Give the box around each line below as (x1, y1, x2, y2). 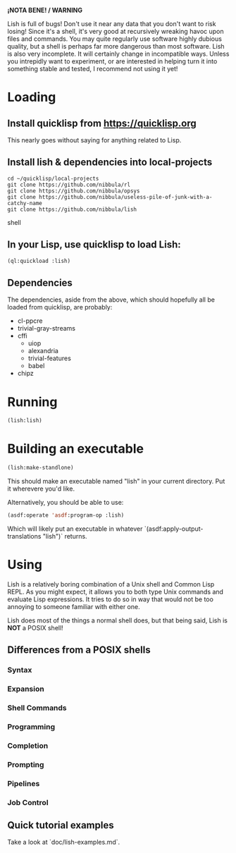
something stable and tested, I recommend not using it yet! (7, 65, 178, 73)
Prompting (7, 759, 44, 769)
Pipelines (7, 778, 40, 788)
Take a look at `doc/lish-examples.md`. (7, 838, 120, 847)
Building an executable (7, 441, 144, 457)
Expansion (7, 684, 44, 694)
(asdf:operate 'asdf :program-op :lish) (7, 511, 125, 519)
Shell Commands (7, 703, 67, 713)
